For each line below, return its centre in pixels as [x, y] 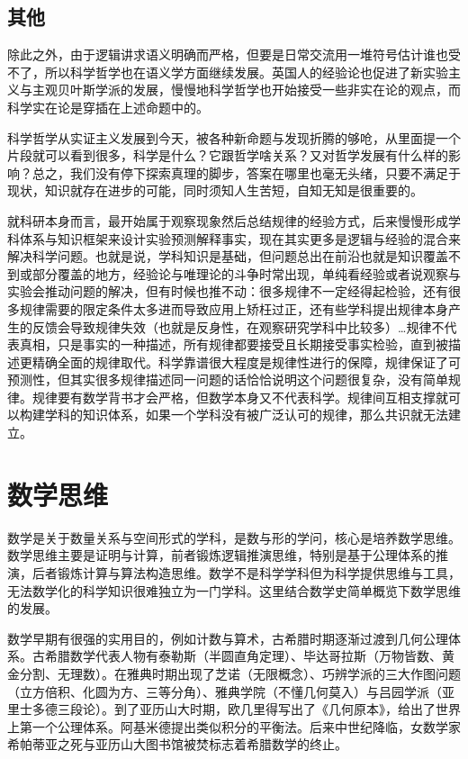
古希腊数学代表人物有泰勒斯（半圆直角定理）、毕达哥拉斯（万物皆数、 [237, 656]
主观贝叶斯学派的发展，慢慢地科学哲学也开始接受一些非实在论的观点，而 [246, 90]
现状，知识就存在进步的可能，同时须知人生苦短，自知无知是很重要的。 [215, 190]
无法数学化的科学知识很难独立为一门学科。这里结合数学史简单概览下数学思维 [234, 590]
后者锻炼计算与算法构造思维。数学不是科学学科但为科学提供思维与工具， [246, 572]
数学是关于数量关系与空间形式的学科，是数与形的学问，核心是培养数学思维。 [234, 537]
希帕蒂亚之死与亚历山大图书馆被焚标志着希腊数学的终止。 [177, 744]
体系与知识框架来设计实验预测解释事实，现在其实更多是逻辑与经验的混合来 [240, 238]
